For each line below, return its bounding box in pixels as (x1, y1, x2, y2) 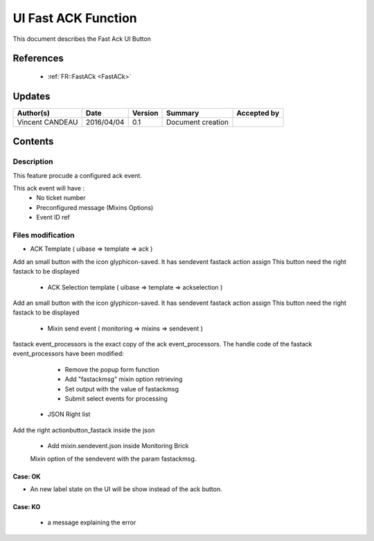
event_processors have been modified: (12, 350, 124, 358)
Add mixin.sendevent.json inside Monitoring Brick (47, 442, 189, 450)
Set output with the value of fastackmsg (64, 384, 179, 393)
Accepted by (236, 108, 280, 118)
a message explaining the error (47, 518, 136, 526)
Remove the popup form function (64, 365, 159, 373)
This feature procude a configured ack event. (12, 171, 142, 179)
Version (132, 108, 159, 118)
